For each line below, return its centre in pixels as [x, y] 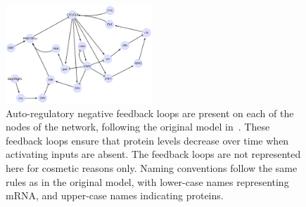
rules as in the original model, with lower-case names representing [147, 181]
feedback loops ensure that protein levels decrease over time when [147, 140]
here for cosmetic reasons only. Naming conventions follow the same [152, 167]
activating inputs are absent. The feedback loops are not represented [153, 154]
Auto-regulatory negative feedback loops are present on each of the [150, 113]
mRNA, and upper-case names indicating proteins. [115, 195]
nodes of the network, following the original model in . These [138, 127]
